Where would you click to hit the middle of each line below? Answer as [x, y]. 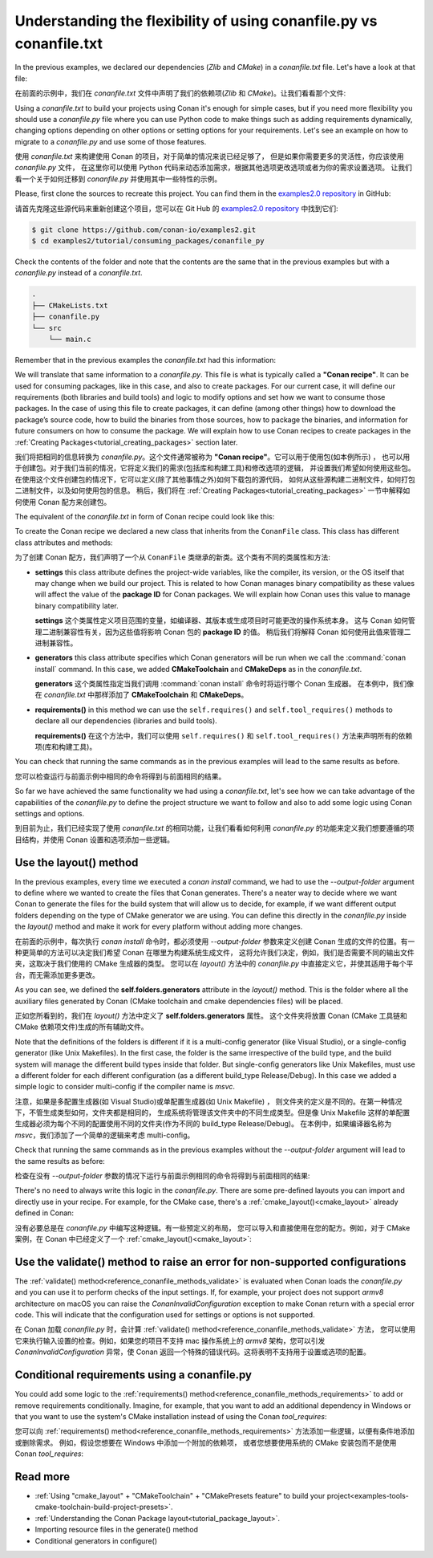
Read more [42, 1477]
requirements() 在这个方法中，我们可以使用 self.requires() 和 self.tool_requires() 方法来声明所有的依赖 [224, 735]
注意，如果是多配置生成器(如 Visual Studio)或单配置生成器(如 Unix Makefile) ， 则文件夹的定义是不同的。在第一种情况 [208, 1101]
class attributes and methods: [64, 543]
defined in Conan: [44, 1213]
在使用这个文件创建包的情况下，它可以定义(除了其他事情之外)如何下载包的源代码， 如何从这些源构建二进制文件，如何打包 [215, 479]
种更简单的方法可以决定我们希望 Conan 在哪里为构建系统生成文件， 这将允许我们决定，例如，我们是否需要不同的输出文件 [214, 953]
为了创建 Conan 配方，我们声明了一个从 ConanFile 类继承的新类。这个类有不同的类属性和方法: [172, 557]
